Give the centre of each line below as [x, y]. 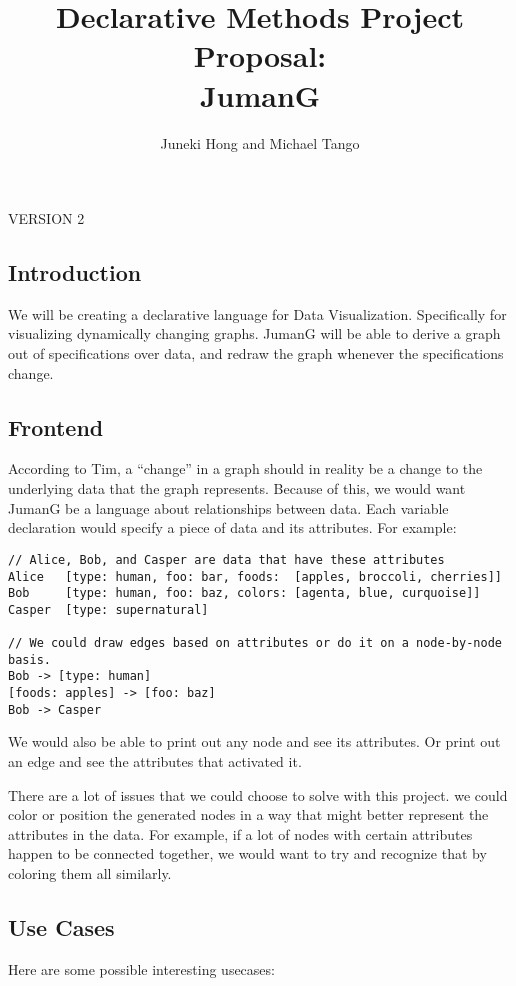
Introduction [75, 272]
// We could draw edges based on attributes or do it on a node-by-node [255, 643]
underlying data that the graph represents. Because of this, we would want [237, 488]
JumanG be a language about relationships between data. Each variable [228, 507]
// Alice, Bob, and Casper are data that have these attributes [226, 559]
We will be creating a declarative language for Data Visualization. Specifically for [257, 313]
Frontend [56, 426]
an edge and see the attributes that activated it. [155, 761]
